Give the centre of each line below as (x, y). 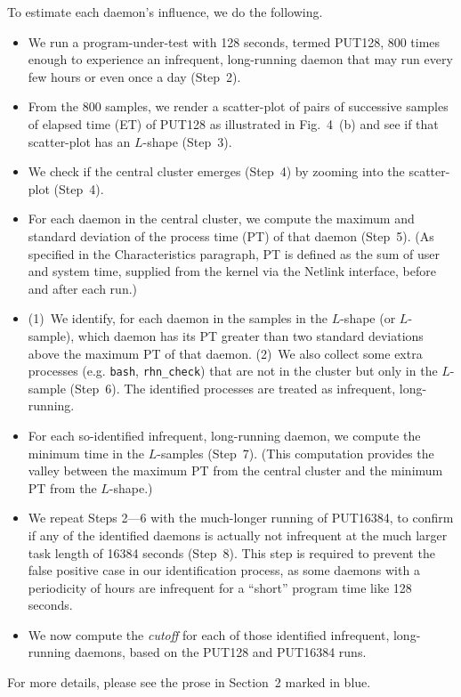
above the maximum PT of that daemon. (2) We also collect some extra (225, 353)
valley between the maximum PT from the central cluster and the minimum (235, 470)
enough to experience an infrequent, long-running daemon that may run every (240, 59)
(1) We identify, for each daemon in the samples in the (178, 318)
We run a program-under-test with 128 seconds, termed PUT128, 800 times (234, 41)
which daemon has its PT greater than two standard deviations (251, 335)
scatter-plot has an (79, 141)
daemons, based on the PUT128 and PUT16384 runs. (220, 652)
